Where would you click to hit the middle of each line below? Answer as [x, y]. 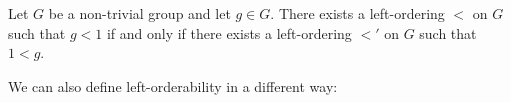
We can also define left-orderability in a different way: [173, 85]
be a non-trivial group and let [139, 13]
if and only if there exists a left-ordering [229, 32]
